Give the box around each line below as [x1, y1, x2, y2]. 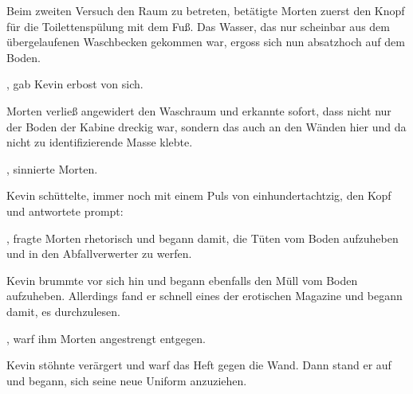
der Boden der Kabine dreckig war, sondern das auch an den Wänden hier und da [6, 118, 407, 135]
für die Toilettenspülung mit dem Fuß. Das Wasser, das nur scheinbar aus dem [6, 18, 390, 34]
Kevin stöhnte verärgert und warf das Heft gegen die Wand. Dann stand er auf [6, 357, 391, 373]
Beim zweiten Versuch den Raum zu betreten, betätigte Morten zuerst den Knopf [6, 2, 405, 18]
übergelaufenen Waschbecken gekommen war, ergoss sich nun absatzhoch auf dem [6, 33, 405, 50]
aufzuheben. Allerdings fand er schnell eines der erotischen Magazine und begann [6, 287, 403, 304]
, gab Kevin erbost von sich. [6, 76, 144, 92]
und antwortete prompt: [6, 202, 124, 219]
